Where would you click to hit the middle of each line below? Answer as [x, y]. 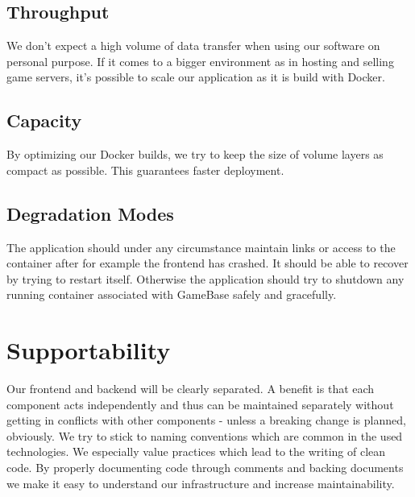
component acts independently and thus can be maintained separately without [200, 404]
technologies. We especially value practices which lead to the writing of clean [196, 451]
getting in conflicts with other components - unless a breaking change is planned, [206, 420]
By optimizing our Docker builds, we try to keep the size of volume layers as [195, 154]
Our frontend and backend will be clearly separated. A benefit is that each [191, 389]
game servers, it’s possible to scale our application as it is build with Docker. [196, 77]
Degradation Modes [90, 213]
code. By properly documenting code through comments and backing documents [205, 468]
